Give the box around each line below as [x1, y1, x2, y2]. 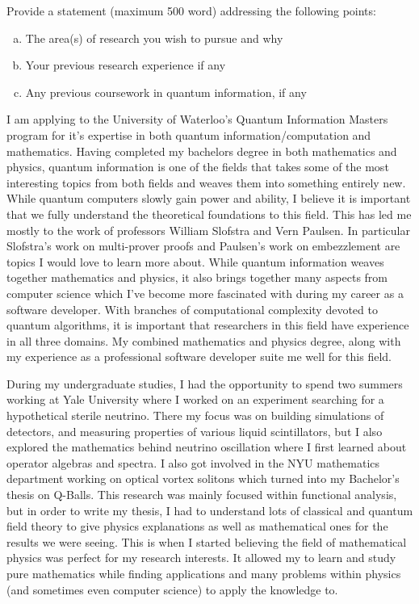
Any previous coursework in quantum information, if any [25, 83, 307, 100]
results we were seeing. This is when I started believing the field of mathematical [6, 533, 407, 550]
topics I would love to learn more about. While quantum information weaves [6, 253, 384, 270]
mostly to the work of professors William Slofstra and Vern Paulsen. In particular [6, 221, 410, 238]
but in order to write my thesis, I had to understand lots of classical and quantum [6, 501, 413, 518]
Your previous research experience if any [25, 57, 226, 73]
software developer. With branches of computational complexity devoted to [6, 300, 378, 317]
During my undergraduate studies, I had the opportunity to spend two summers [6, 375, 403, 392]
